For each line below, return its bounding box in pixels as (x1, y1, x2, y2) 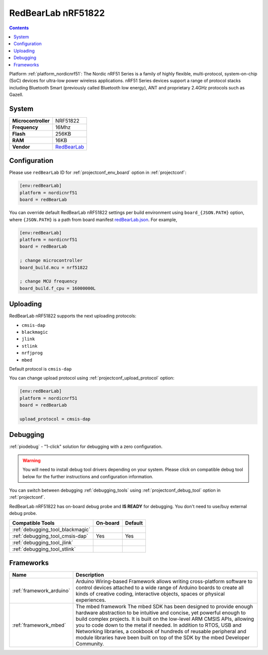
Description (75, 572, 104, 579)
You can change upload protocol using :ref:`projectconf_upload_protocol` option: (9, 375, 175, 381)
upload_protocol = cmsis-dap (19, 416, 91, 422)
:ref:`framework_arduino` (12, 587, 70, 594)
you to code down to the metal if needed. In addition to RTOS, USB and (75, 622, 242, 629)
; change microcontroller (19, 258, 83, 263)
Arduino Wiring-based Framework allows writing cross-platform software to (75, 578, 253, 585)
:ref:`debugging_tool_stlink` (12, 545, 76, 552)
